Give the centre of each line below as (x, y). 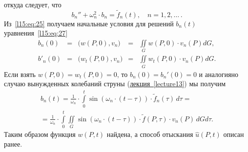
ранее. (13, 143)
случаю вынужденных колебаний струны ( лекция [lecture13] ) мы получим (115, 84)
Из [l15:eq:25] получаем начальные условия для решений (89, 23)
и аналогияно (218, 74)
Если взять (20, 74)
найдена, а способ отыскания (150, 134)
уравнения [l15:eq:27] (36, 33)
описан (234, 134)
